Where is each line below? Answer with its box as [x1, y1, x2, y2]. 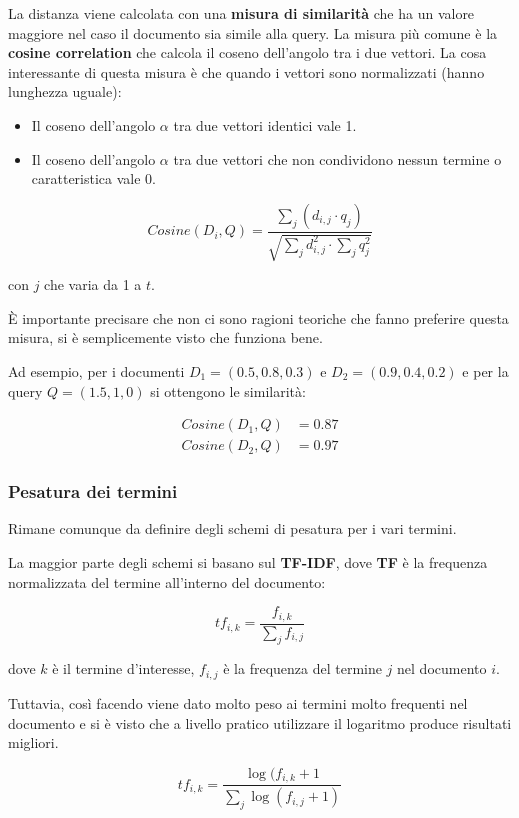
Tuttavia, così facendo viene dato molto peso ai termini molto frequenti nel [8, 692, 468, 713]
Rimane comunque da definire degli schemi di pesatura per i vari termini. [8, 518, 457, 539]
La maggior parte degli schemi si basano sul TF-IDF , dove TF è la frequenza [8, 552, 488, 573]
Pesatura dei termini [8, 479, 178, 504]
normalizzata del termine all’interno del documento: [8, 571, 326, 592]
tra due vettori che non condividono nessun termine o [173, 148, 502, 169]
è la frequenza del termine [223, 658, 382, 679]
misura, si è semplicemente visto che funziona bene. [8, 327, 323, 348]
